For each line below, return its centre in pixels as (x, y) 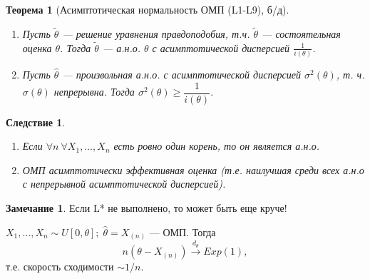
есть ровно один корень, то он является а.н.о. (217, 146)
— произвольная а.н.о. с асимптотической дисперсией (182, 74)
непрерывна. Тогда (94, 92)
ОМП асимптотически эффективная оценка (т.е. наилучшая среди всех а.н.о (193, 169)
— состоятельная (301, 33)
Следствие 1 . (36, 122)
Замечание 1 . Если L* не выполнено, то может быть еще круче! (147, 208)
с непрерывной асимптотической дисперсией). (124, 184)
